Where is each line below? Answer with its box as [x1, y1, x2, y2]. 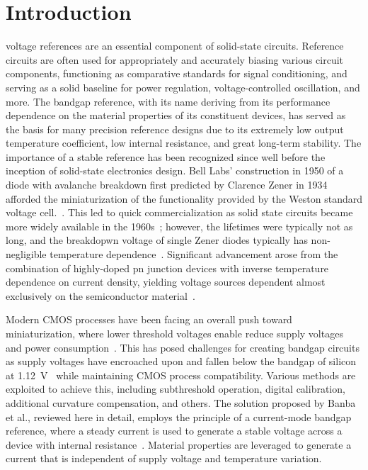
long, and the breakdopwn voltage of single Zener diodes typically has [6, 233, 308, 247]
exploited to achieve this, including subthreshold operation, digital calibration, [6, 381, 345, 396]
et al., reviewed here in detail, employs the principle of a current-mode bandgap [6, 409, 352, 424]
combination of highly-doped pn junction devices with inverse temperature [6, 260, 329, 275]
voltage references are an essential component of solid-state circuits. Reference [6, 38, 344, 53]
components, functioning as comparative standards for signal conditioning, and [6, 66, 347, 81]
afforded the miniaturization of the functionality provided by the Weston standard [6, 191, 362, 206]
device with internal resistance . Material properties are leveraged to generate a [6, 437, 352, 452]
